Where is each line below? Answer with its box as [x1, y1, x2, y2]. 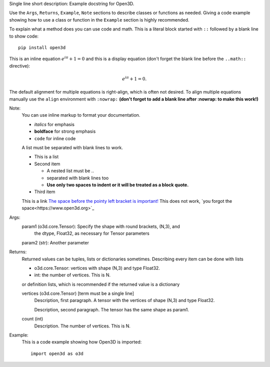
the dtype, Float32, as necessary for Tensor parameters [34, 230, 149, 236]
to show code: [9, 33, 39, 39]
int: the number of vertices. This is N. [34, 272, 111, 278]
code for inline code [34, 135, 76, 141]
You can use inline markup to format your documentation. [21, 112, 140, 118]
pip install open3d [18, 45, 66, 50]
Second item [34, 161, 60, 167]
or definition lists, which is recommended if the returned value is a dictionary [21, 281, 180, 287]
